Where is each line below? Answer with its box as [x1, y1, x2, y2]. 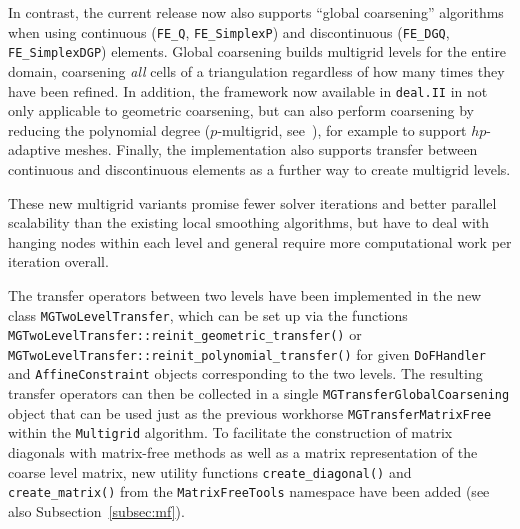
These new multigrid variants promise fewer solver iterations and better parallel [8, 192, 497, 213]
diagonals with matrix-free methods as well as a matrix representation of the [8, 442, 478, 463]
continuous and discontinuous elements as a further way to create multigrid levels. [8, 158, 511, 179]
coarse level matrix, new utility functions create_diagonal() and [8, 461, 412, 482]
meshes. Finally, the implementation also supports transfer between [64, 139, 478, 160]
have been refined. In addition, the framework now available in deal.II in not [8, 80, 488, 101]
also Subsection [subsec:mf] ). [8, 501, 185, 521]
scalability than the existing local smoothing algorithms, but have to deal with [8, 212, 490, 233]
